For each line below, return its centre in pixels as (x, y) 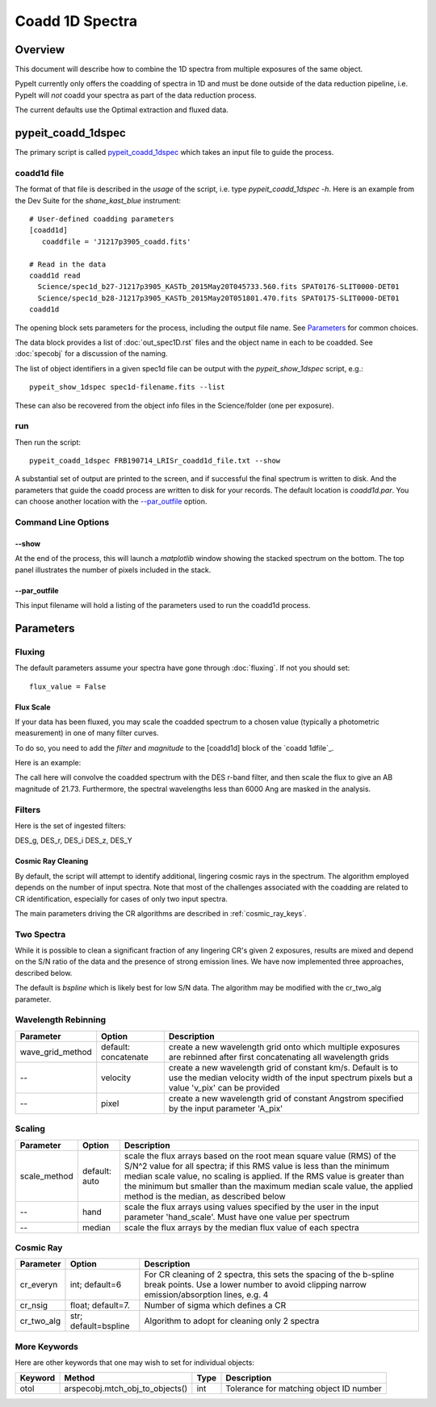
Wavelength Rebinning (61, 1020)
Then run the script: (48, 442)
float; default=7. (100, 1305)
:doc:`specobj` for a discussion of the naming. (92, 354)
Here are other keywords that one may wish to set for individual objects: (134, 1363)
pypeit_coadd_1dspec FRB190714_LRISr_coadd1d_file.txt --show (155, 461)
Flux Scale (33, 707)
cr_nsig (34, 1305)
